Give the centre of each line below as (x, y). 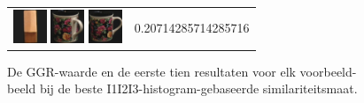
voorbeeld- (328, 71)
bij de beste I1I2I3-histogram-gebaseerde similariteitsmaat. (198, 88)
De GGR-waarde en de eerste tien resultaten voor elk (151, 71)
